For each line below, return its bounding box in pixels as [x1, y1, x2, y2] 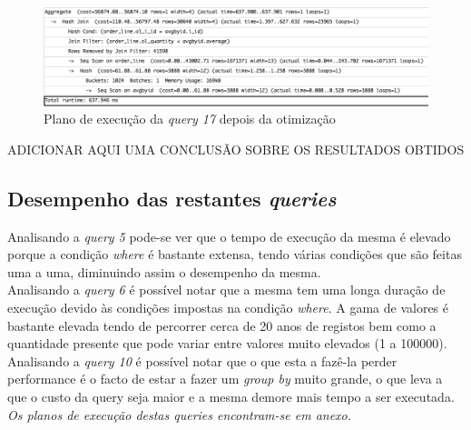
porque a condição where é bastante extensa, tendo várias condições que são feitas [7, 245, 462, 264]
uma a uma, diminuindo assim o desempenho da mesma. [7, 262, 321, 281]
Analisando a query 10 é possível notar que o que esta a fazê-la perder [7, 351, 397, 370]
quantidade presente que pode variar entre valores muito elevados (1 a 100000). [7, 334, 447, 353]
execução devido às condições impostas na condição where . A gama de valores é [7, 298, 449, 317]
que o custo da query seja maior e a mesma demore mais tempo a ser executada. [7, 387, 455, 406]
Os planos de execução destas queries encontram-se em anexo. [7, 405, 352, 424]
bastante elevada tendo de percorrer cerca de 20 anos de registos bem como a [7, 315, 437, 335]
